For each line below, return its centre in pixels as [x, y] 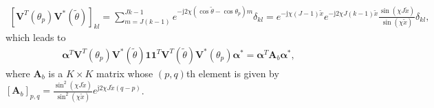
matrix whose [125, 73]
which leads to [36, 37]
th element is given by [232, 73]
